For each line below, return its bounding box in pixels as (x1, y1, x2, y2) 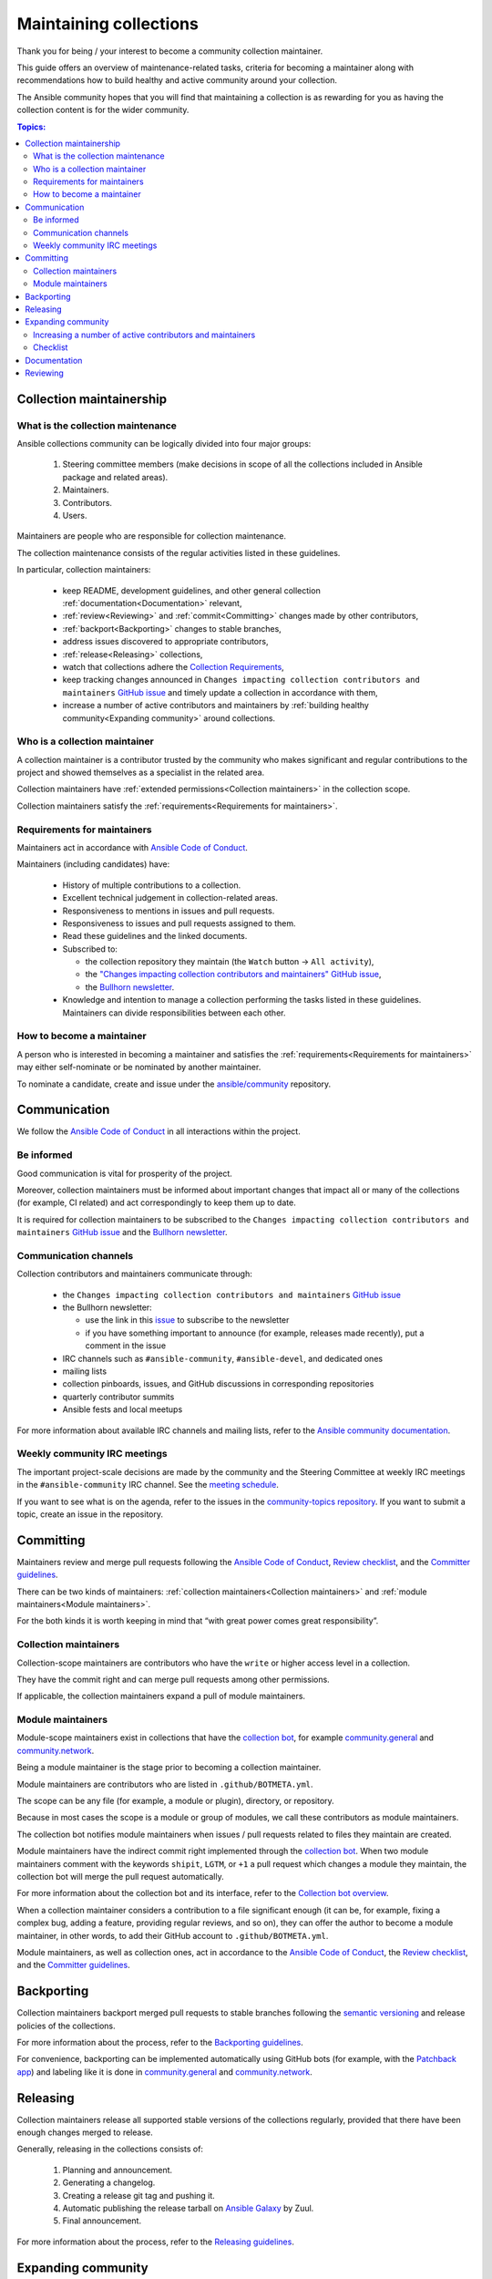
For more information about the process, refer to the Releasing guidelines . (16, 2236, 295, 2247)
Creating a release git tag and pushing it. (62, 2190, 216, 2201)
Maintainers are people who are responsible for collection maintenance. (16, 531, 287, 541)
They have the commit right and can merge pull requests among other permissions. (16, 1674, 330, 1685)
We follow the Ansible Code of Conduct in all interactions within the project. (16, 1126, 301, 1137)
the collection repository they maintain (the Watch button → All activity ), (85, 956, 374, 967)
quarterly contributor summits (62, 1391, 175, 1402)
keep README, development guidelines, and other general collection (62, 584, 321, 596)
